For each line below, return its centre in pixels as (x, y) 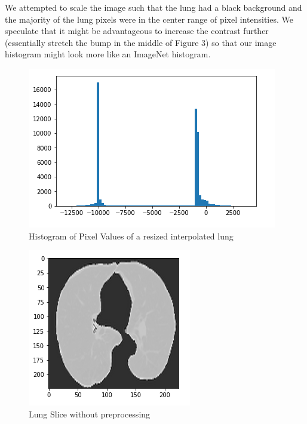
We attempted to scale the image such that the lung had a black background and (153, 7)
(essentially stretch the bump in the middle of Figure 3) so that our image (141, 42)
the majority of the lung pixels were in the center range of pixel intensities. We (149, 19)
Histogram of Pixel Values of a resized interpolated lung (131, 236)
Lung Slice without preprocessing (90, 414)
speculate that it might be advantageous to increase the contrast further (137, 31)
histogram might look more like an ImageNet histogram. (108, 54)
